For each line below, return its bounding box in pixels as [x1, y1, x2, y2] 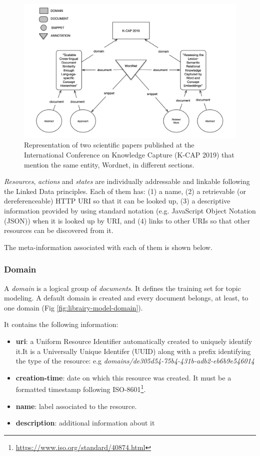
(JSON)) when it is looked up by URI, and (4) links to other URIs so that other [4, 215, 250, 225]
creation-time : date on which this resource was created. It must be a [15, 372, 231, 382]
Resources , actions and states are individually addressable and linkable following [4, 176, 250, 186]
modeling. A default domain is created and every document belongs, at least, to [4, 292, 248, 303]
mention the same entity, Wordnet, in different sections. [24, 159, 194, 169]
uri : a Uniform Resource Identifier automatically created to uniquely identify [15, 336, 252, 346]
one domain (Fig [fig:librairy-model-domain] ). [4, 302, 143, 312]
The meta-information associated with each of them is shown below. [4, 241, 212, 252]
